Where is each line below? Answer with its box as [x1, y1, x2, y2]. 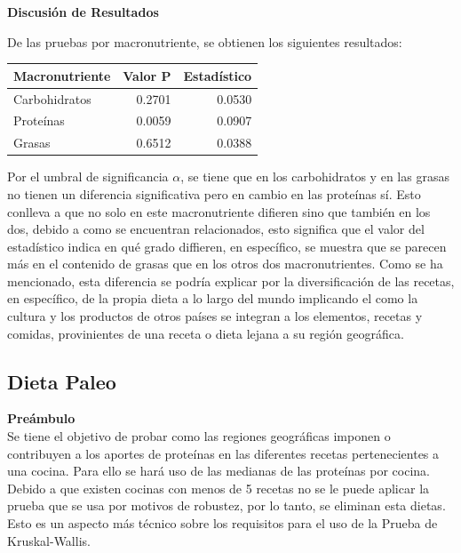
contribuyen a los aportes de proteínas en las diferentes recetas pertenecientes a [7, 444, 440, 462]
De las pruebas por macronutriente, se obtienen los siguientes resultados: [7, 32, 402, 51]
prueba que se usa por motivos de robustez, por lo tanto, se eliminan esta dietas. [7, 496, 446, 515]
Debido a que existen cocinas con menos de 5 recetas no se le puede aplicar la [7, 478, 430, 497]
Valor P [123, 66, 171, 84]
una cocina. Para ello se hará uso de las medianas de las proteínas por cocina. [7, 461, 431, 480]
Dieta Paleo [7, 367, 116, 395]
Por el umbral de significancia [7, 167, 169, 186]
